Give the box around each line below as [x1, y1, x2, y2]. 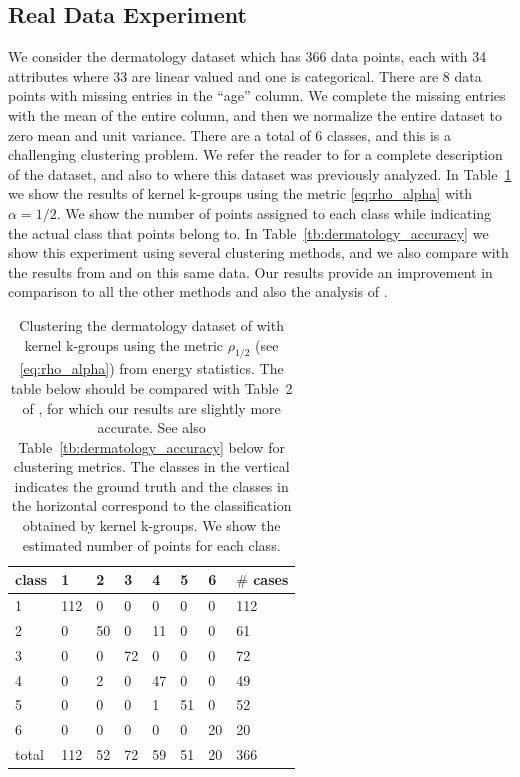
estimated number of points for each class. [22, 534, 281, 555]
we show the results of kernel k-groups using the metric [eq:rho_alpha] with [8, 183, 473, 204]
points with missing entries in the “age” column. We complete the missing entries [8, 85, 506, 106]
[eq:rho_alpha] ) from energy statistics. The [19, 358, 284, 379]
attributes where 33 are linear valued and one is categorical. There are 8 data [8, 65, 482, 86]
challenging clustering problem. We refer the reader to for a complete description [8, 144, 503, 165]
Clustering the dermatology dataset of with [19, 314, 284, 335]
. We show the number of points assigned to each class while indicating [56, 202, 492, 223]
